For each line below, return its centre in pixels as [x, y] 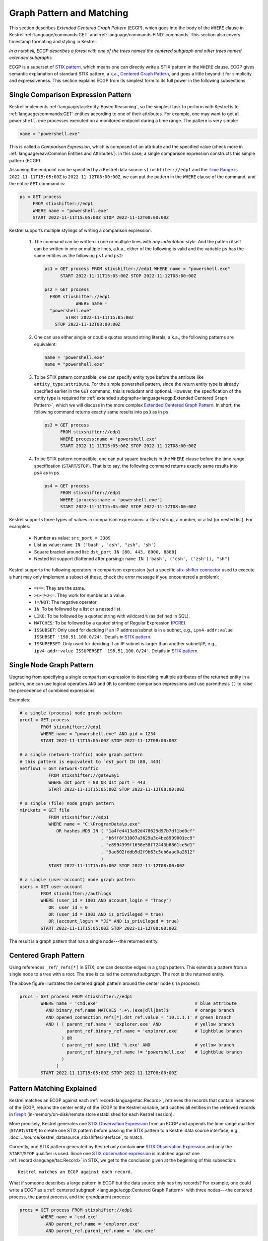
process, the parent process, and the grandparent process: [70, 1197]
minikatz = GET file [44, 810]
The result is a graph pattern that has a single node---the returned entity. [84, 941]
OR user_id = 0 [68, 907]
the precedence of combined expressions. [53, 690]
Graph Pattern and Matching [69, 13]
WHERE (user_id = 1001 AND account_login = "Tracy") [106, 900]
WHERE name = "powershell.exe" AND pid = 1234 [98, 734]
